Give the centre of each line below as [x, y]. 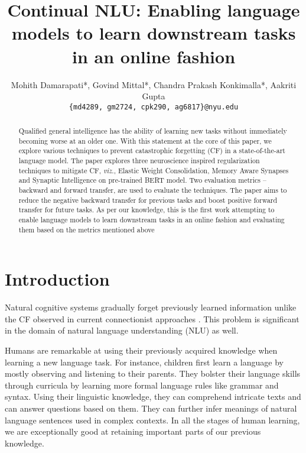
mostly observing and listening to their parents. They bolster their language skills [153, 373]
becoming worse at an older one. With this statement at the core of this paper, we [145, 140]
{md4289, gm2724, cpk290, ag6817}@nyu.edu [154, 107]
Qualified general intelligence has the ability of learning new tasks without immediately [153, 131]
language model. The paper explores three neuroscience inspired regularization [139, 161]
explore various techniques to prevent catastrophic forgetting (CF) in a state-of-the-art [152, 151]
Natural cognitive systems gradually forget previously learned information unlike [151, 307]
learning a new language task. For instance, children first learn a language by [144, 362]
